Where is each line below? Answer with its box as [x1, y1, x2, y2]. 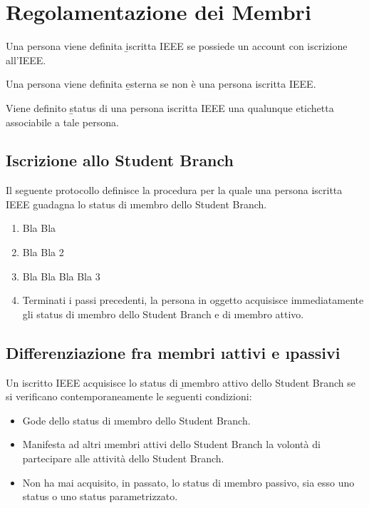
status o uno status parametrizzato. [22, 489, 178, 504]
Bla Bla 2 [22, 245, 64, 260]
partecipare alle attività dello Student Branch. [22, 451, 224, 466]
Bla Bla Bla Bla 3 [22, 268, 100, 283]
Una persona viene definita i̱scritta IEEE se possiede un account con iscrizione [6, 39, 348, 54]
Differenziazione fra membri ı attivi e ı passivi [6, 341, 341, 363]
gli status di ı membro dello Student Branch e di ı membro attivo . [22, 306, 304, 321]
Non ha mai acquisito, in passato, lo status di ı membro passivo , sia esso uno [22, 474, 355, 489]
